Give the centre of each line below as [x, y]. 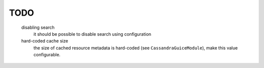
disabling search [38, 27]
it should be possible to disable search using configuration [92, 34]
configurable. [47, 55]
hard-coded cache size [45, 41]
